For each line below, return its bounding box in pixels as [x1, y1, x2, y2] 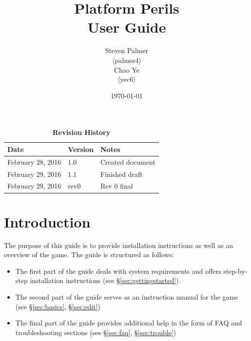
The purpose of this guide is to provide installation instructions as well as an [4, 240, 233, 250]
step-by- [223, 265, 248, 276]
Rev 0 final [100, 181, 133, 191]
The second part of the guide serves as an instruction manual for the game [15, 292, 238, 302]
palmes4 [115, 55, 139, 65]
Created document [100, 156, 155, 167]
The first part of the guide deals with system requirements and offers [15, 265, 221, 276]
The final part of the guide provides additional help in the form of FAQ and [15, 318, 242, 328]
